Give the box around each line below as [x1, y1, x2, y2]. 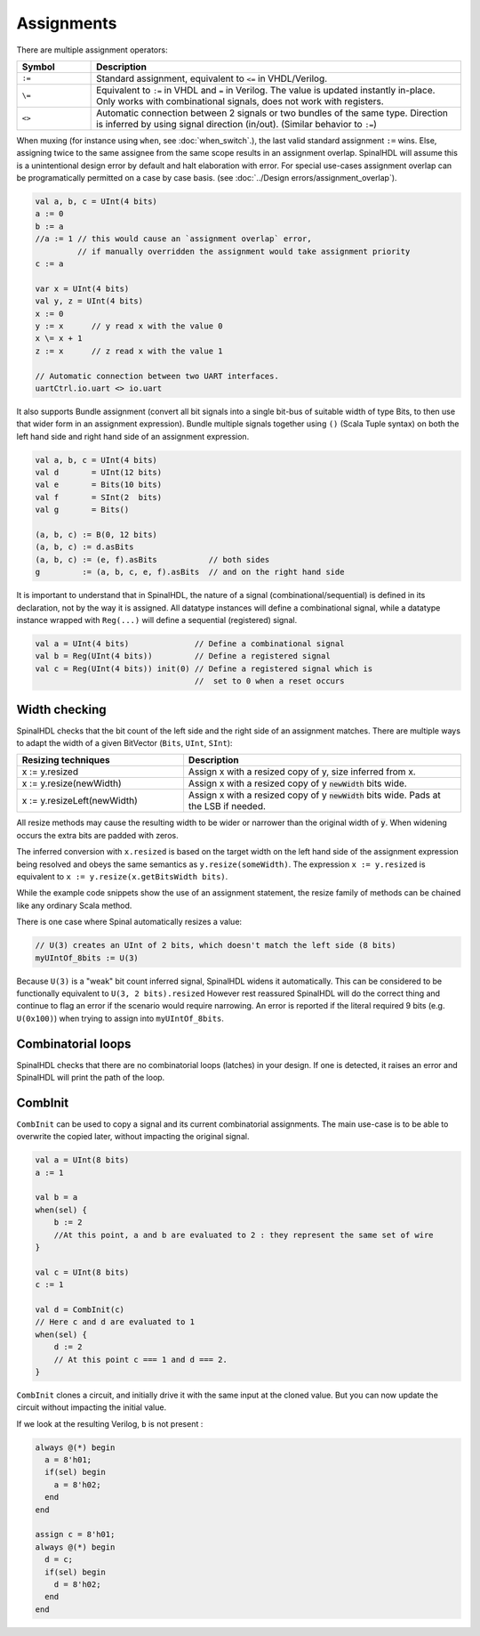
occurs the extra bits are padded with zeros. [16, 830, 179, 840]
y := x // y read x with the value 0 [35, 321, 223, 331]
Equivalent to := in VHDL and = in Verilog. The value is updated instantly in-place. [96, 84, 436, 96]
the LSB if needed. [188, 800, 267, 813]
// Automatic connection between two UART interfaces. [35, 370, 279, 381]
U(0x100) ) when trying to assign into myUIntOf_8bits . [16, 1013, 224, 1024]
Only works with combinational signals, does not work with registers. [96, 94, 384, 107]
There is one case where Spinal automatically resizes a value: [16, 917, 243, 927]
